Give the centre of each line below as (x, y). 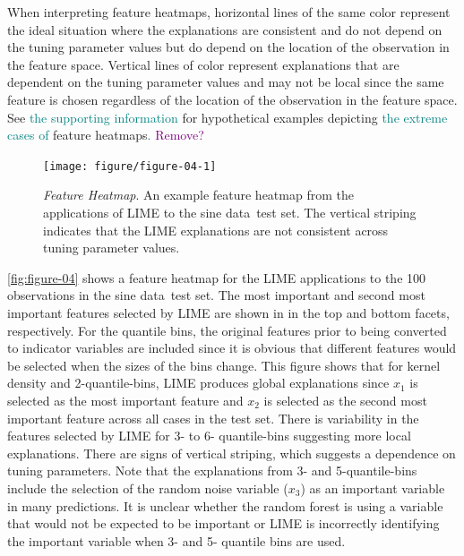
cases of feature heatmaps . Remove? (106, 135)
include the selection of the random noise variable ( (148, 488)
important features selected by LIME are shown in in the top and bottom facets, (228, 312)
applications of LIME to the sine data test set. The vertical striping (230, 212)
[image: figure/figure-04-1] (130, 166)
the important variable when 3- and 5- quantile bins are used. (176, 540)
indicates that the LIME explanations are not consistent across (216, 230)
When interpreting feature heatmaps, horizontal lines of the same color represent (229, 12)
